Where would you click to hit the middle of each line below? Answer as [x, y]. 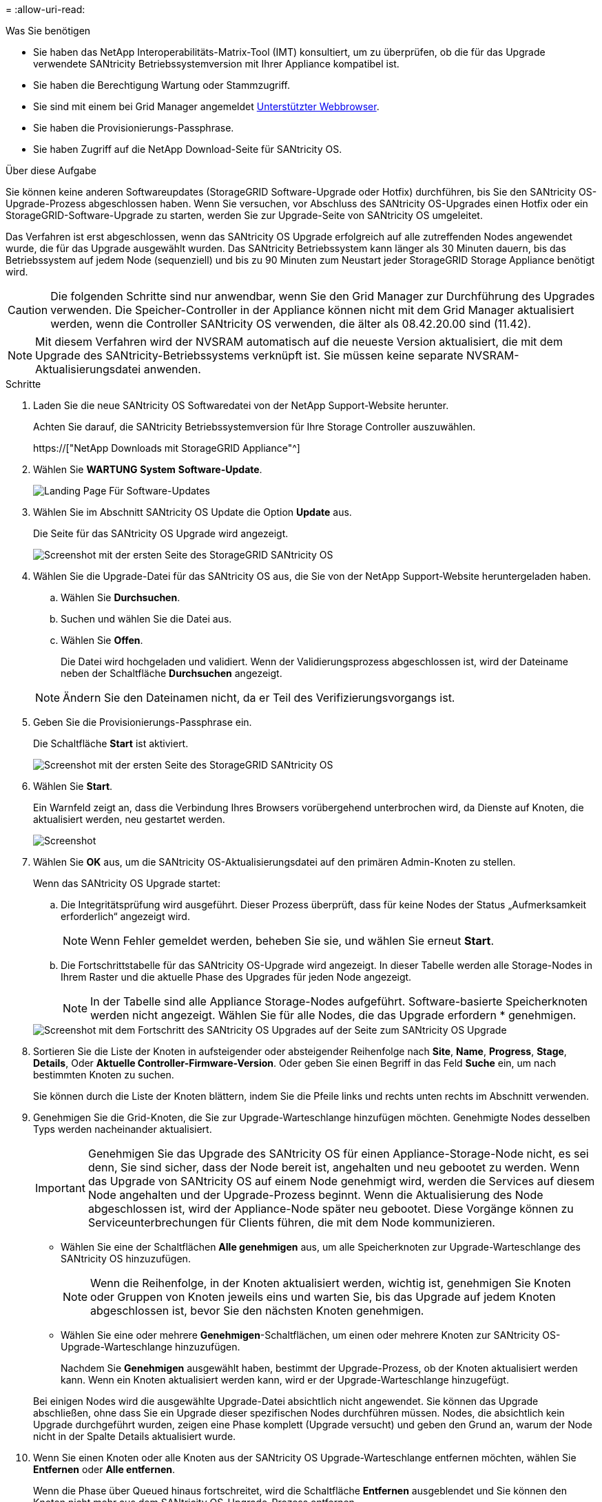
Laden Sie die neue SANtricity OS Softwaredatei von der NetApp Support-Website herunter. [241, 405]
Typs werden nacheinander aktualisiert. [123, 1129]
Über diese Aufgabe [51, 170]
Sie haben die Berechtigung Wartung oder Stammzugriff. [162, 85]
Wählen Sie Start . [73, 786]
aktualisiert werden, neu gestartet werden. [129, 819]
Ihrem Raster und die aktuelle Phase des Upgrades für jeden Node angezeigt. [236, 977]
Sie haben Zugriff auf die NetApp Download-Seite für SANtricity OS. [188, 149]
